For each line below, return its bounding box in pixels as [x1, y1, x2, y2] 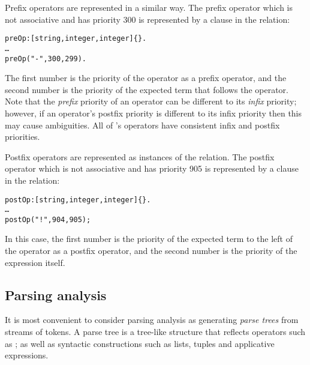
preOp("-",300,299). [5, 54, 87, 63]
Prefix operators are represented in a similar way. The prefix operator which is [5, 1, 293, 13]
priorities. [5, 130, 40, 143]
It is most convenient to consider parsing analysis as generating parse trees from [5, 313, 299, 326]
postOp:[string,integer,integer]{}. [5, 195, 151, 204]
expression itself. [5, 256, 65, 268]
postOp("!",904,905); [5, 215, 91, 224]
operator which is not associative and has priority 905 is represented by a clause [5, 162, 299, 175]
